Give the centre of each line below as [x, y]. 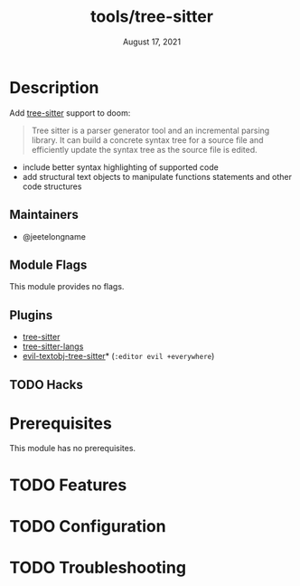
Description [54, 87]
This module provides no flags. [67, 287]
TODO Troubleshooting [98, 568]
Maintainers [44, 215]
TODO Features [68, 485]
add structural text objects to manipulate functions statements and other [157, 176]
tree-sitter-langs [53, 346]
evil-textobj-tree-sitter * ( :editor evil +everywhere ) [118, 356]
